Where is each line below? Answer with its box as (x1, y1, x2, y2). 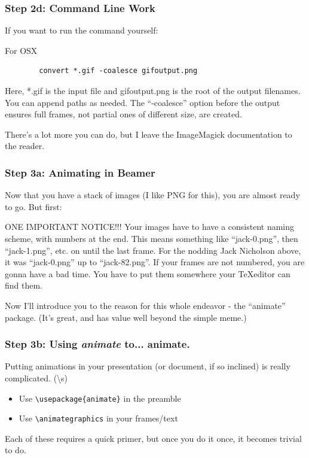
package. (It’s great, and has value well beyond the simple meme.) (5, 311, 247, 323)
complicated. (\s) (5, 371, 68, 384)
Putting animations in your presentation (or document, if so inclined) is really (5, 360, 290, 372)
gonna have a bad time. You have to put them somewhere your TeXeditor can (5, 267, 290, 280)
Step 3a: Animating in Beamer (5, 165, 155, 180)
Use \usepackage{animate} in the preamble (19, 392, 181, 404)
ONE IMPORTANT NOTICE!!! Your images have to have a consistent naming (5, 220, 295, 233)
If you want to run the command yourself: (5, 24, 158, 37)
